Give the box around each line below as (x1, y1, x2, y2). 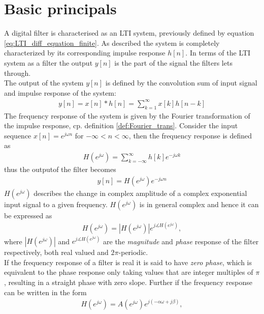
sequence (4, 130, 31, 140)
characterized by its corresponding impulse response (4, 47, 166, 58)
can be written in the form (4, 287, 87, 297)
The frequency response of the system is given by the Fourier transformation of (4, 110, 250, 121)
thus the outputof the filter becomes (4, 164, 116, 175)
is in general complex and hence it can (139, 198, 259, 209)
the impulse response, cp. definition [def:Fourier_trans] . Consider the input (4, 120, 238, 131)
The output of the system (4, 77, 84, 88)
